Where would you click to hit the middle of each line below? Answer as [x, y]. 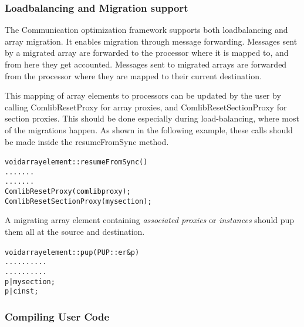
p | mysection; [30, 282]
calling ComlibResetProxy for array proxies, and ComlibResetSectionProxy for [146, 107]
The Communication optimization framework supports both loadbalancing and [146, 30]
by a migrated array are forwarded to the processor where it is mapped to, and [147, 53]
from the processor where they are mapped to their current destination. [134, 75]
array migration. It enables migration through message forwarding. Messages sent [151, 41]
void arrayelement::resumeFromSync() [76, 162]
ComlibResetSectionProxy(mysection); [78, 201]
